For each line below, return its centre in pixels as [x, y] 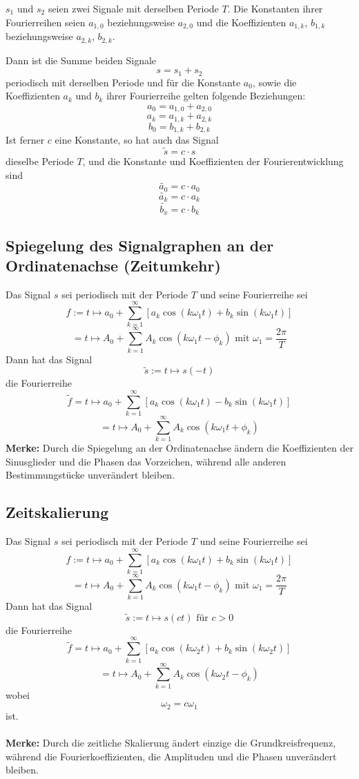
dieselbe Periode [40, 161]
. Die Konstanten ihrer [275, 8]
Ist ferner [25, 140]
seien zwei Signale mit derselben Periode [133, 8]
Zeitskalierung [57, 512]
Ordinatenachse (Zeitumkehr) [113, 265]
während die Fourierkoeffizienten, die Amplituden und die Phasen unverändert [171, 756]
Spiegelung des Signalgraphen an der [140, 245]
